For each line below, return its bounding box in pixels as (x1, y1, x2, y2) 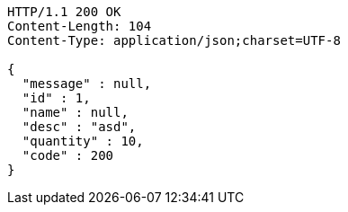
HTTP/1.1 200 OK (7, 4, 121, 19)
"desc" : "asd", (22, 119, 137, 134)
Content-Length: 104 (7, 19, 152, 33)
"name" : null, (22, 105, 129, 119)
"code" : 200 (22, 148, 114, 163)
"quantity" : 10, (22, 134, 144, 148)
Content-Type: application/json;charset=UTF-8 (7, 33, 341, 48)
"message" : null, (22, 76, 152, 91)
